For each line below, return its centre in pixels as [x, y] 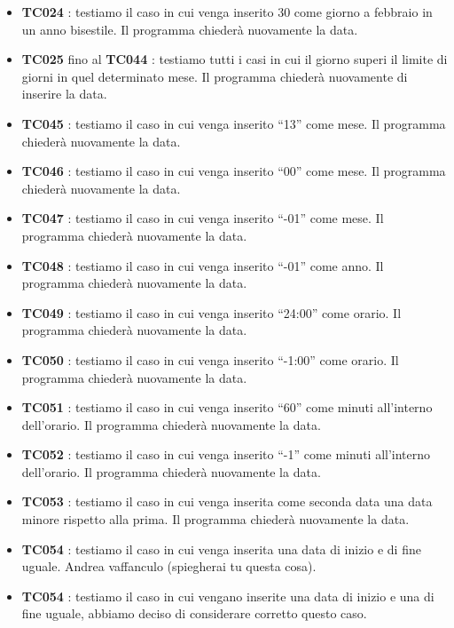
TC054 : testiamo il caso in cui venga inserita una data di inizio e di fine [221, 549]
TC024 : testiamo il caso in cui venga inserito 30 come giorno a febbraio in [227, 12]
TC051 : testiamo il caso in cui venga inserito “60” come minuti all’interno [227, 407]
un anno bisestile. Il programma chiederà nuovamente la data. [190, 29]
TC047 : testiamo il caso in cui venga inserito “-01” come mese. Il [203, 218]
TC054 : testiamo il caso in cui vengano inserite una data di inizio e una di [228, 596]
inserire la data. [64, 94]
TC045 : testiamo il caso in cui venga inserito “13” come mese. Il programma [234, 123]
